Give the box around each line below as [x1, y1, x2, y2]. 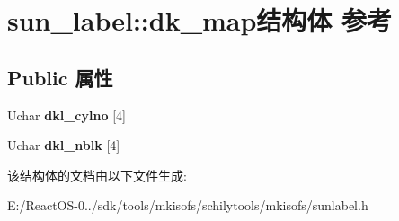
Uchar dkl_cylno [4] [7, 105, 126, 124]
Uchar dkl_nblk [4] [7, 136, 120, 155]
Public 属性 [7, 63, 113, 91]
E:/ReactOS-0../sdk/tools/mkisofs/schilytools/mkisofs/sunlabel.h [7, 196, 368, 215]
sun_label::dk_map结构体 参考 [7, 2, 393, 39]
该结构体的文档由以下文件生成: [7, 165, 187, 184]
